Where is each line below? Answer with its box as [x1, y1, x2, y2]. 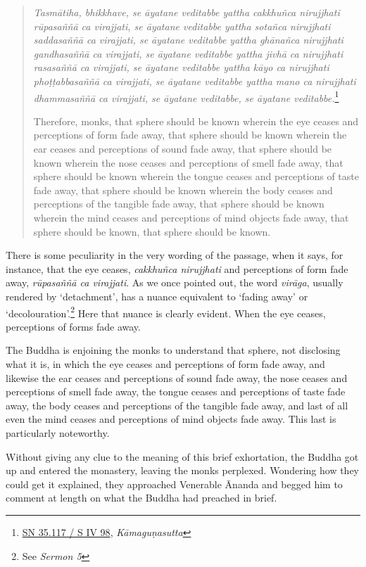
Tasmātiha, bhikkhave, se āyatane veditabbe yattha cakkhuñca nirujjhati [33, 5, 340, 19]
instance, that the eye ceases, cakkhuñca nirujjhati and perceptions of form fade [6, 261, 348, 276]
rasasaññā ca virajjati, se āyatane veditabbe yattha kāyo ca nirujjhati [33, 60, 329, 75]
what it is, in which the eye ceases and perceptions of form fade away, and [6, 356, 325, 371]
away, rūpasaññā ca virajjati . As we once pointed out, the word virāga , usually [6, 275, 343, 290]
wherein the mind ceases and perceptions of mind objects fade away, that [33, 210, 349, 224]
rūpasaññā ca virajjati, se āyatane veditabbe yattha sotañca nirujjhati [33, 18, 331, 33]
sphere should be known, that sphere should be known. [33, 224, 271, 238]
